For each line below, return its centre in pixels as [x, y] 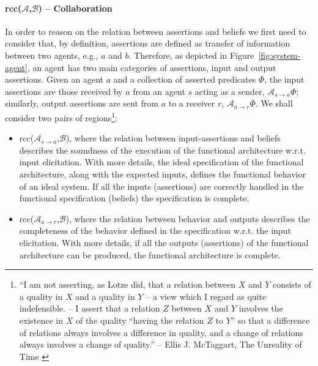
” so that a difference [270, 320]
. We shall [274, 103]
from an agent [159, 91]
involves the [261, 308]
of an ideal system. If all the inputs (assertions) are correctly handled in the [161, 186]
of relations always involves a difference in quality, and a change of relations [161, 332]
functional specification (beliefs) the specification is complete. [134, 198]
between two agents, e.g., [52, 55]
